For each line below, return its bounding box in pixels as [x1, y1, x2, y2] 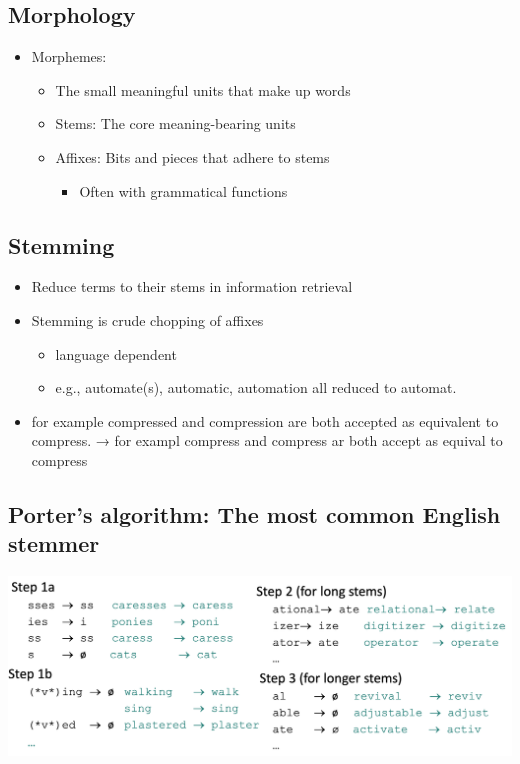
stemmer [8, 528, 100, 559]
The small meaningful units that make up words [55, 79, 351, 100]
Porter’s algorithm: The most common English [8, 498, 501, 529]
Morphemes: [31, 46, 107, 67]
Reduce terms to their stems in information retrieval [31, 276, 353, 297]
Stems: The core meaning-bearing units [55, 113, 296, 134]
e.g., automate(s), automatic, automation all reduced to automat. [55, 377, 457, 398]
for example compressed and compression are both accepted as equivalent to [31, 410, 499, 431]
